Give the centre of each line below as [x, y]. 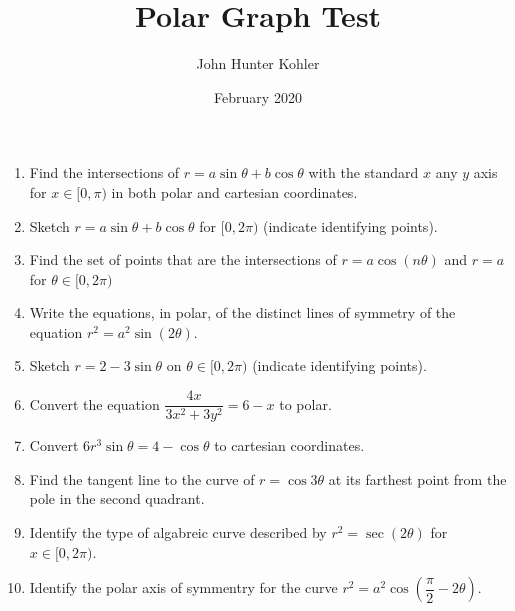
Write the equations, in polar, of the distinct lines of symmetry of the [242, 312]
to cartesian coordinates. [289, 445]
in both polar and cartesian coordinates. [234, 191]
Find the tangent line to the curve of [142, 478]
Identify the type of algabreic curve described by [178, 531]
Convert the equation [94, 403]
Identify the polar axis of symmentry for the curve [183, 587]
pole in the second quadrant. [117, 498]
